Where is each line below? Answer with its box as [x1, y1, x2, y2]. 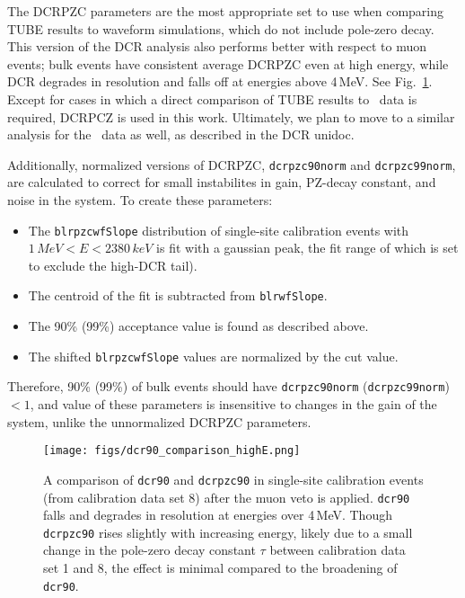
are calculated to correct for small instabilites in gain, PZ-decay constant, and [7, 173, 436, 192]
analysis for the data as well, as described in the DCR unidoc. [7, 125, 355, 144]
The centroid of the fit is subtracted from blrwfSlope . [28, 286, 328, 305]
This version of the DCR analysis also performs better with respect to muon [7, 37, 426, 56]
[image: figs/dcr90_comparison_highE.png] [43, 444, 301, 458]
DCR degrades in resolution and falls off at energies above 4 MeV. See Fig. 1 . [7, 72, 433, 91]
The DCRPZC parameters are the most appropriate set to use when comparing [7, 2, 444, 20]
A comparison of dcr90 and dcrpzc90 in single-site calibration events [43, 469, 424, 488]
